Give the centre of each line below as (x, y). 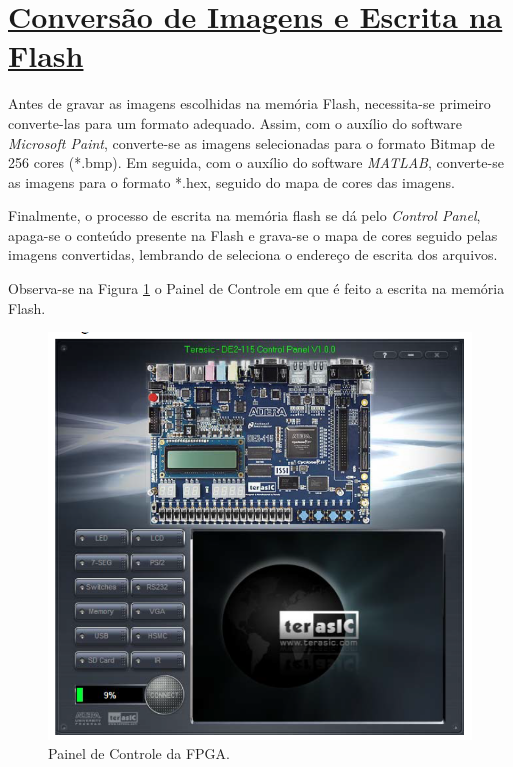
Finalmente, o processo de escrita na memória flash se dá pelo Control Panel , (244, 215)
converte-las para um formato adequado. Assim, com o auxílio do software (235, 122)
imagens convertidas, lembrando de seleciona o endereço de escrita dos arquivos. (253, 254)
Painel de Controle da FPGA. (139, 753)
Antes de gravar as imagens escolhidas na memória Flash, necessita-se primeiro (249, 103)
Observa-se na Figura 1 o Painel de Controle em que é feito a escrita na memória (256, 288)
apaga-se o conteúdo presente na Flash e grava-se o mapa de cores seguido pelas (253, 234)
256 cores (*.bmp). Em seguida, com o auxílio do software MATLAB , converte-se (256, 162)
